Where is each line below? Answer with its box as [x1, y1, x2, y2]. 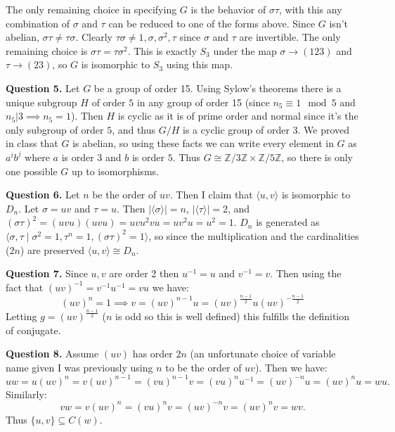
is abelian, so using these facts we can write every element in [72, 136, 334, 151]
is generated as [256, 215, 320, 229]
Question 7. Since [6, 266, 88, 281]
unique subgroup [6, 94, 77, 109]
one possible [6, 163, 58, 178]
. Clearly [75, 30, 112, 44]
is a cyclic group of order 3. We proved [183, 122, 350, 136]
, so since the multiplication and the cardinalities [148, 228, 359, 243]
